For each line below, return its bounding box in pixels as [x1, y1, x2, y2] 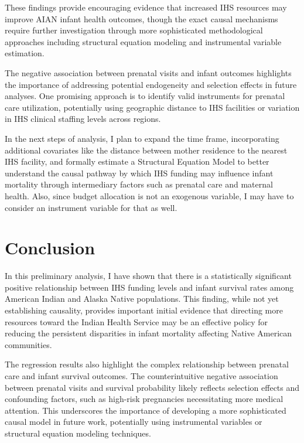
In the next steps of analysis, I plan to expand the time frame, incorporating [5, 132, 279, 144]
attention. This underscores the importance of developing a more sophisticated [5, 404, 286, 416]
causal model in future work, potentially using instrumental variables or [5, 415, 262, 428]
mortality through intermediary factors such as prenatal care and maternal [5, 178, 273, 190]
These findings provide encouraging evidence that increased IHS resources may [5, 1, 287, 13]
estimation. [5, 47, 45, 59]
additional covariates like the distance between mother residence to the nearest [5, 144, 288, 156]
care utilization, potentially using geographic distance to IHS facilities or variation [5, 101, 300, 113]
